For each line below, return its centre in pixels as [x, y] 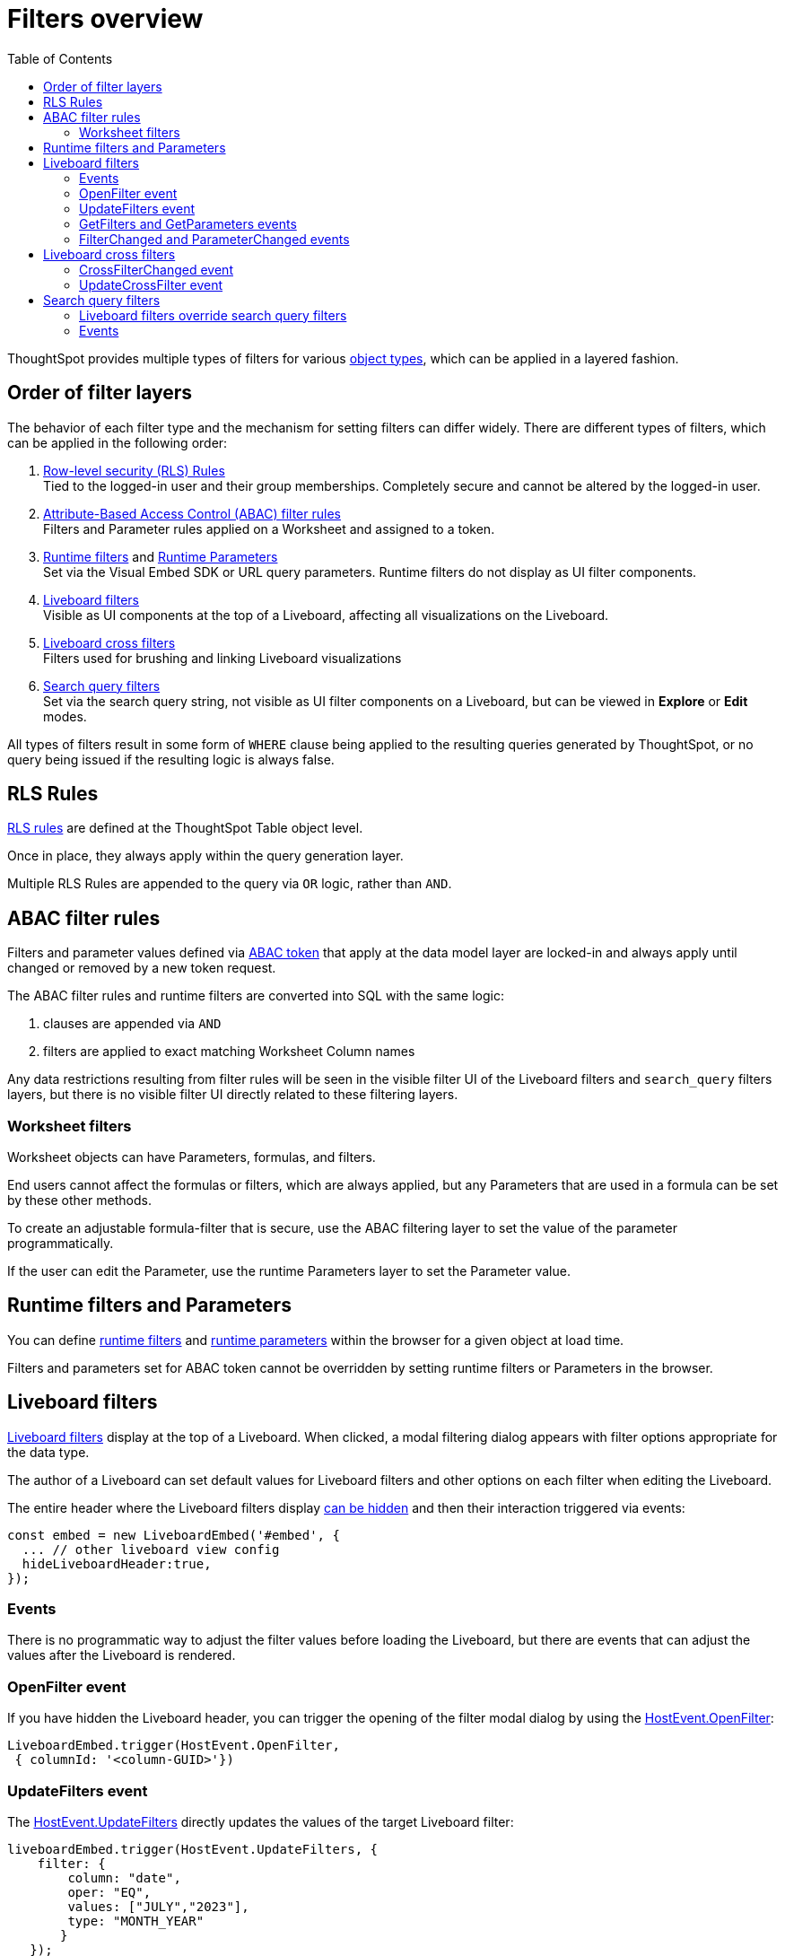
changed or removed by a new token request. [142, 968]
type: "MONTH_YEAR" [136, 1921]
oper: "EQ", [109, 1892]
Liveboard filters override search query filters [213, 315]
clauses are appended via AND [132, 1024]
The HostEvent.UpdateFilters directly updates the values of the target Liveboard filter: [261, 1821]
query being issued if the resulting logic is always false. [171, 759]
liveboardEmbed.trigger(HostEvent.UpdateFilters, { [193, 1849]
